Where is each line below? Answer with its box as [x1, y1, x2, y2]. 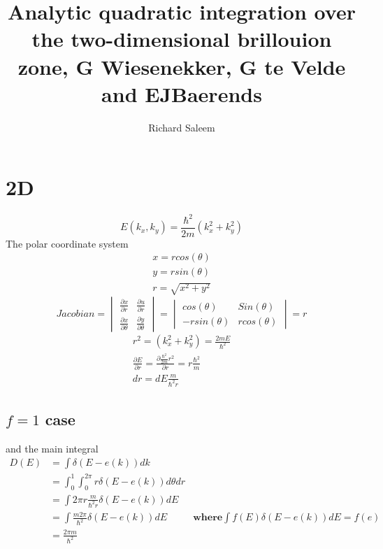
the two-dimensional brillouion [31, 24, 332, 53]
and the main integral [6, 441, 99, 455]
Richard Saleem [148, 120, 215, 134]
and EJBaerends [101, 79, 262, 108]
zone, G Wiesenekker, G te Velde [17, 52, 346, 80]
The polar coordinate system [6, 236, 129, 250]
